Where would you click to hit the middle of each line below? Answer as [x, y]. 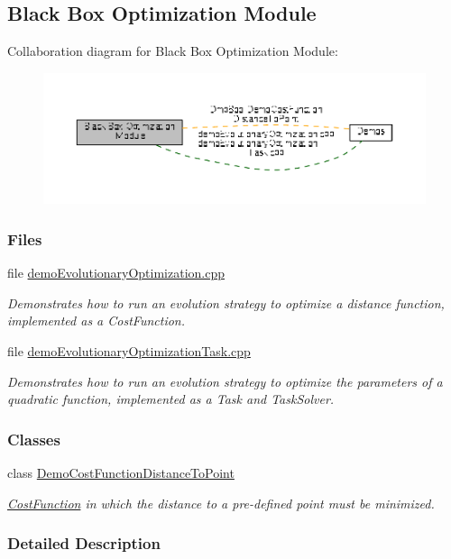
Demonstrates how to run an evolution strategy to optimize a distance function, [226, 302]
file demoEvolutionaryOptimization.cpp [116, 273]
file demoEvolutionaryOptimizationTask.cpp [129, 351]
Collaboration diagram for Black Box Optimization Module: [173, 51]
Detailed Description [84, 543]
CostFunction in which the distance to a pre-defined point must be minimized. [221, 503]
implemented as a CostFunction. [96, 321]
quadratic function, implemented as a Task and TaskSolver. [171, 399]
